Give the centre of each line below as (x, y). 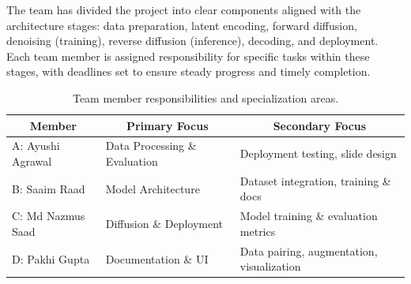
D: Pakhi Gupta (51, 258)
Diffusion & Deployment (164, 224)
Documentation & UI (157, 258)
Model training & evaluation (309, 216)
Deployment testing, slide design (318, 153)
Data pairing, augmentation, (309, 250)
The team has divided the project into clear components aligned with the (184, 9)
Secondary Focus (320, 125)
